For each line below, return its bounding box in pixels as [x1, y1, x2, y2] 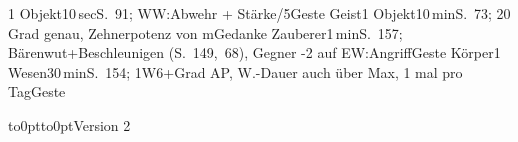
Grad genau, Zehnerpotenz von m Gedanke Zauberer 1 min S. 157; [8, 22, 403, 43]
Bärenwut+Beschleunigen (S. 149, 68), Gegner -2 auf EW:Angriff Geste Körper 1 [8, 42, 501, 63]
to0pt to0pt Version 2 [8, 114, 131, 135]
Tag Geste [8, 81, 66, 102]
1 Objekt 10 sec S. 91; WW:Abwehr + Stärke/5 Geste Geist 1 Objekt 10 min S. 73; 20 [8, 3, 511, 23]
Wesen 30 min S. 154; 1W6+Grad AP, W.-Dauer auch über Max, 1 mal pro [8, 61, 463, 82]
